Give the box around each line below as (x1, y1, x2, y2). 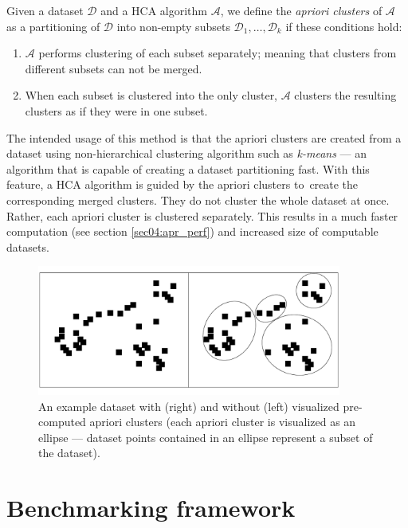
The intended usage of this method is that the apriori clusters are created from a (6, 129, 402, 146)
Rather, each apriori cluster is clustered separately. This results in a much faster (6, 207, 398, 224)
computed (38, 413, 86, 430)
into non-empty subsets (116, 18, 230, 34)
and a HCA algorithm (100, 2, 207, 18)
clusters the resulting (294, 87, 397, 104)
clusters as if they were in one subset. (25, 102, 208, 119)
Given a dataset (6, 2, 84, 18)
